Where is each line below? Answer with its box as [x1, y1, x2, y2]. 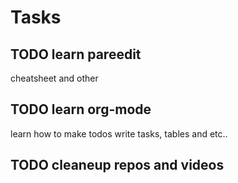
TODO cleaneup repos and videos [10, 157, 225, 174]
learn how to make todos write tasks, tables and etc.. [10, 127, 228, 140]
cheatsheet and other [10, 72, 99, 84]
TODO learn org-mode [10, 101, 152, 118]
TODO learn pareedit [10, 46, 142, 63]
